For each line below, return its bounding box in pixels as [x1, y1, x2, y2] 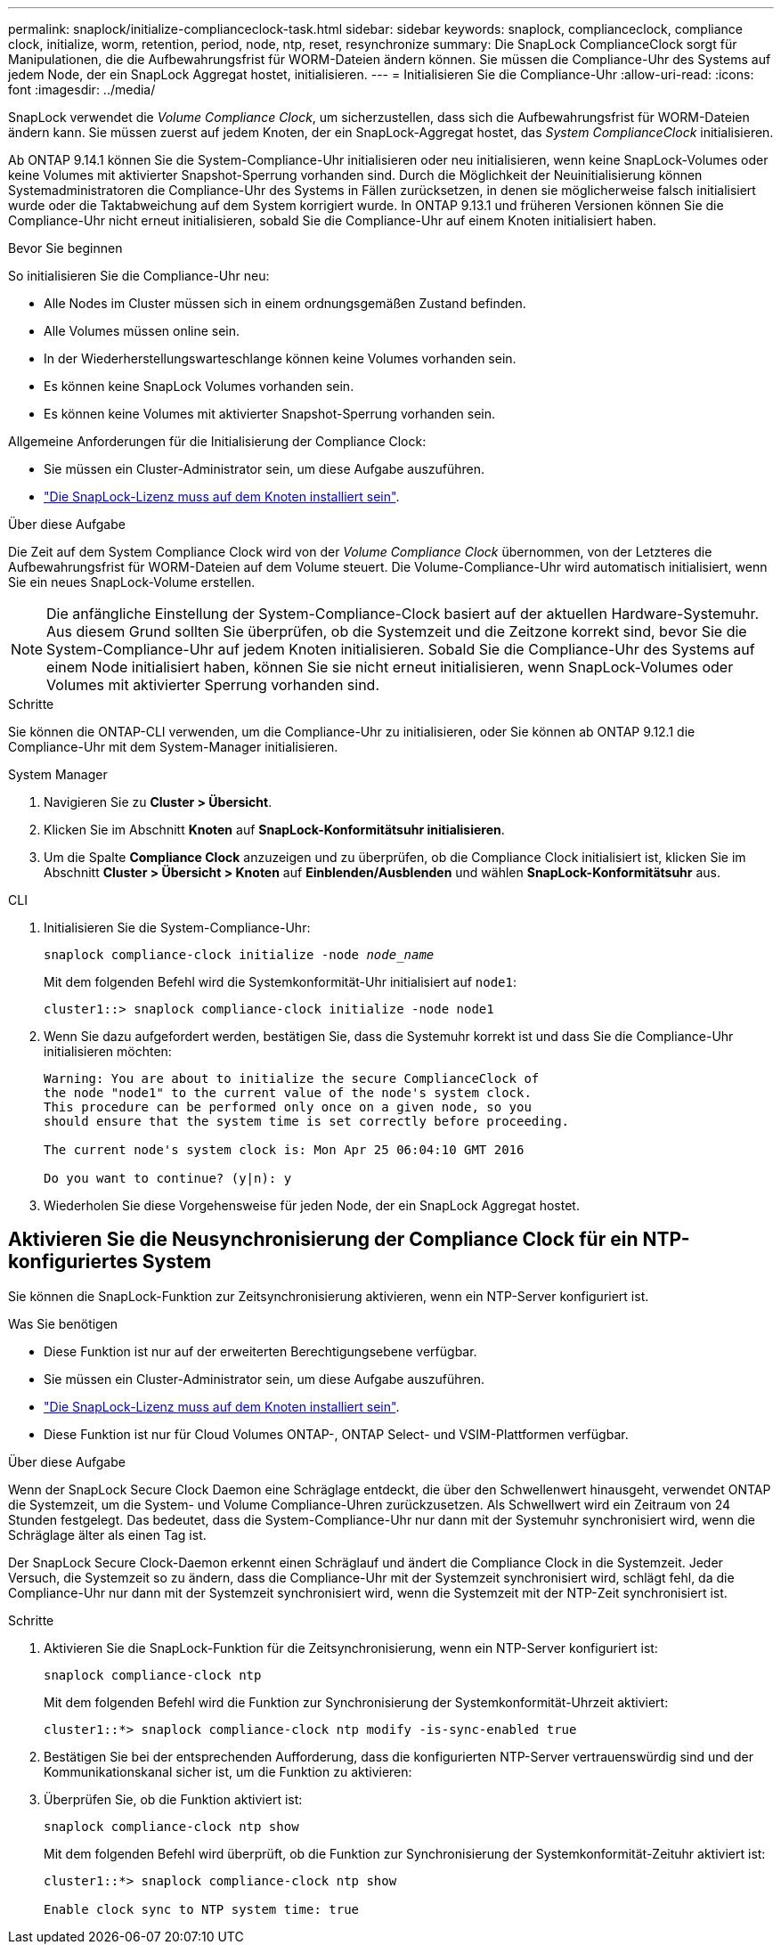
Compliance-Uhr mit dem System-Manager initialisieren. [8, 739, 338, 754]
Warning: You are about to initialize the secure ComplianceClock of [44, 1071, 540, 1086]
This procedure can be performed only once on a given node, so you [44, 1100, 532, 1114]
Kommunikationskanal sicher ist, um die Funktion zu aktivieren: [44, 1763, 412, 1779]
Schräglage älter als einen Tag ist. [8, 1526, 207, 1542]
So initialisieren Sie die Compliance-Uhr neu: [8, 268, 270, 283]
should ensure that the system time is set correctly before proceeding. [44, 1114, 570, 1128]
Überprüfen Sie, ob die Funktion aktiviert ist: [44, 1791, 303, 1807]
